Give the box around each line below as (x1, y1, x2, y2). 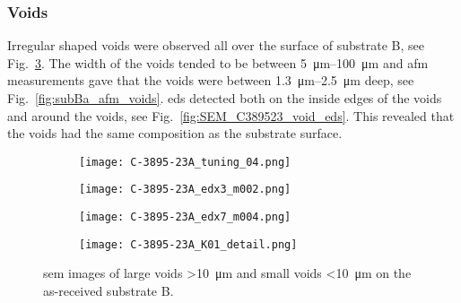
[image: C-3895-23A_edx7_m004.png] (79, 211, 291, 224)
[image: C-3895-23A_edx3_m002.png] (79, 183, 291, 196)
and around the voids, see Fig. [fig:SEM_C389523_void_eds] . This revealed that (7, 106, 455, 125)
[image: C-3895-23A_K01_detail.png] (79, 238, 298, 251)
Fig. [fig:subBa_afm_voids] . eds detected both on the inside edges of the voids (7, 89, 442, 107)
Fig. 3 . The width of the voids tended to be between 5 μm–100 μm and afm (7, 53, 429, 72)
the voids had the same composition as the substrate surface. (7, 124, 343, 143)
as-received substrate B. (43, 281, 174, 299)
